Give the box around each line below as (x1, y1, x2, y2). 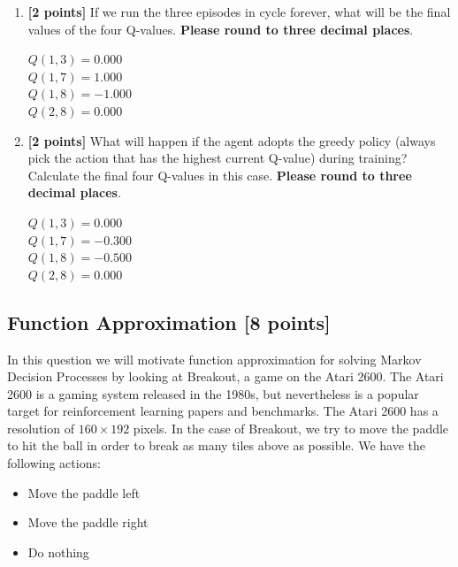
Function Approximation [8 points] (7, 308, 331, 335)
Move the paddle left (27, 483, 141, 502)
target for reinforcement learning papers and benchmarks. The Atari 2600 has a (7, 402, 439, 420)
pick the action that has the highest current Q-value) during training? (27, 149, 408, 167)
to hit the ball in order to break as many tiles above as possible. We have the (7, 436, 425, 455)
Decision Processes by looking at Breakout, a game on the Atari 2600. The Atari (7, 367, 444, 386)
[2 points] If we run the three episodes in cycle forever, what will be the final (27, 3, 451, 20)
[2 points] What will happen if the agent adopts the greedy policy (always (27, 131, 436, 149)
